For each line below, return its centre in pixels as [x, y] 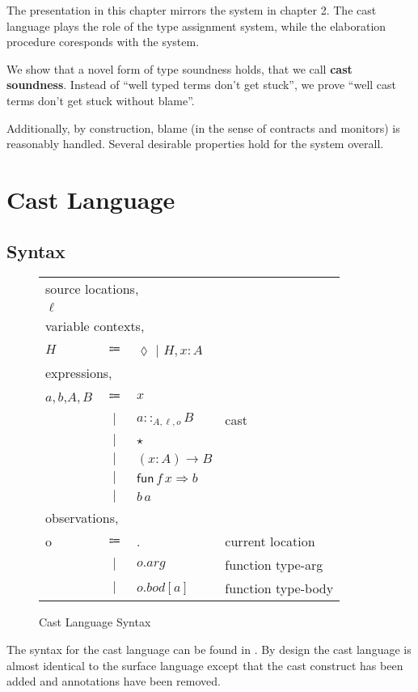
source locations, [92, 289]
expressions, [79, 373]
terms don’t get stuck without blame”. [101, 100]
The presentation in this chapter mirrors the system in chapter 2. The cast [192, 10]
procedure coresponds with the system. [103, 42]
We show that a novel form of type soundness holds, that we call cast [179, 68]
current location [270, 541]
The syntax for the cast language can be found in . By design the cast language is [209, 649]
